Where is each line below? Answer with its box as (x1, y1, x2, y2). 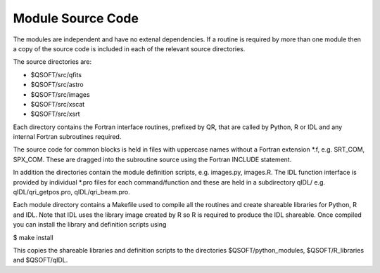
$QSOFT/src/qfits (30, 70, 82, 79)
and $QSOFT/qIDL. (13, 256, 68, 265)
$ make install (13, 233, 53, 241)
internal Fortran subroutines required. (13, 133, 122, 141)
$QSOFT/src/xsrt (30, 109, 80, 119)
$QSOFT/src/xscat (30, 100, 85, 108)
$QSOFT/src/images (30, 90, 91, 98)
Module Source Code (13, 11, 139, 26)
